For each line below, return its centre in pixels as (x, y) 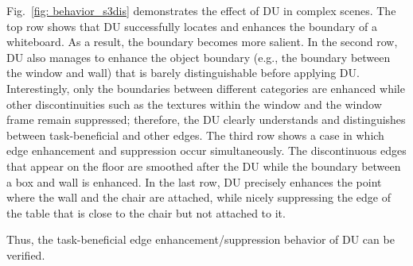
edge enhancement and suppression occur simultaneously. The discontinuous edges (206, 150)
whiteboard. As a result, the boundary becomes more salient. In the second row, (202, 42)
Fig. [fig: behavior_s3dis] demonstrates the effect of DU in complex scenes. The (201, 10)
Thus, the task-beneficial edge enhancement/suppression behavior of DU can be (201, 239)
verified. (26, 254)
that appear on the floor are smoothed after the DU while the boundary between (204, 166)
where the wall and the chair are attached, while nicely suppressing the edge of (199, 197)
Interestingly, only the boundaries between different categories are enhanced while (206, 88)
